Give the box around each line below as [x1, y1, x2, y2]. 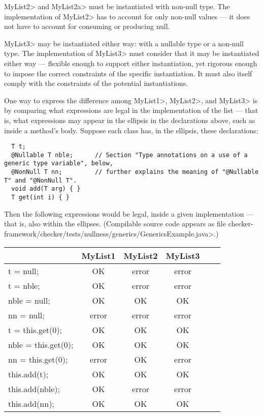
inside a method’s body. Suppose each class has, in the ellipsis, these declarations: [4, 125, 258, 135]
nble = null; [8, 294, 50, 306]
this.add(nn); [8, 397, 54, 409]
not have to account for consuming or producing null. [4, 21, 170, 32]
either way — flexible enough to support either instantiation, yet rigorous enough [4, 57, 257, 68]
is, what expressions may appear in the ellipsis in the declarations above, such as [4, 114, 255, 125]
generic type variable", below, [4, 160, 113, 167]
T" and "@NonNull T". [4, 176, 77, 184]
